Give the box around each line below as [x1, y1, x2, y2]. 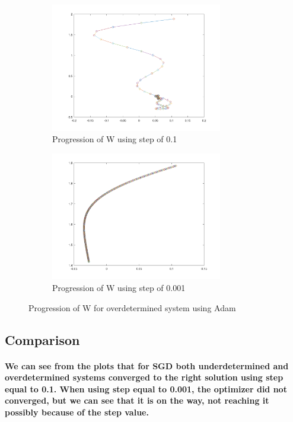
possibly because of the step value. [5, 405, 149, 418]
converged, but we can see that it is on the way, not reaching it [5, 394, 269, 407]
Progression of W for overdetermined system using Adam [28, 301, 236, 314]
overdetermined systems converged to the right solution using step [5, 371, 284, 383]
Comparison [5, 330, 80, 349]
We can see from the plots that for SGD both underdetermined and [5, 359, 289, 372]
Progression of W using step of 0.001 [52, 281, 186, 293]
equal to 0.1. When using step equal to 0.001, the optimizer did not [5, 382, 287, 395]
